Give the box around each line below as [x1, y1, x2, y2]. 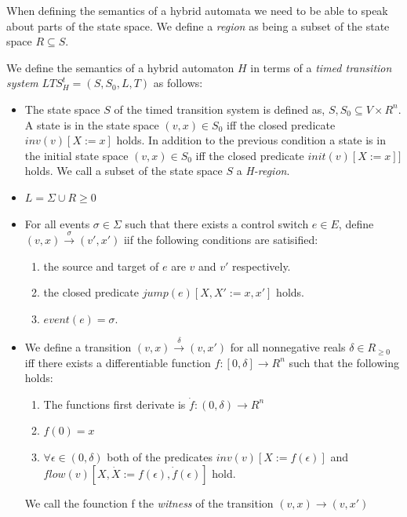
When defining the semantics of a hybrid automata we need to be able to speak [6, 2, 388, 18]
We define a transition [24, 339, 132, 355]
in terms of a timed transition [250, 59, 392, 75]
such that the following [289, 354, 399, 370]
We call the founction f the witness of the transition [24, 494, 274, 511]
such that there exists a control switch [125, 215, 309, 231]
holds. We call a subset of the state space [24, 162, 223, 179]
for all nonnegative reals [230, 339, 346, 355]
